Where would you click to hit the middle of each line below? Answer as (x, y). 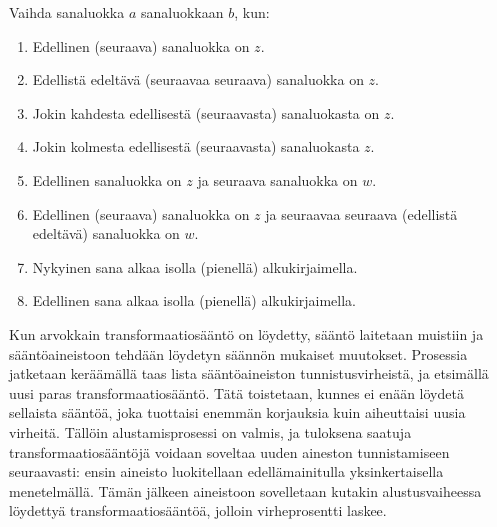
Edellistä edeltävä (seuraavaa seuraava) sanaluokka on (198, 79)
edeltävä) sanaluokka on (106, 233)
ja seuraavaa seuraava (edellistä (361, 213)
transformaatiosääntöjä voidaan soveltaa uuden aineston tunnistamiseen (229, 451)
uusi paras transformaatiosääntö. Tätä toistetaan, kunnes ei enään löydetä (236, 392)
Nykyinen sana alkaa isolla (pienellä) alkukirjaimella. (195, 266)
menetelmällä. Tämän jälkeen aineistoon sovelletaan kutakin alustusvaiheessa (245, 490)
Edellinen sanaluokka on (107, 179)
